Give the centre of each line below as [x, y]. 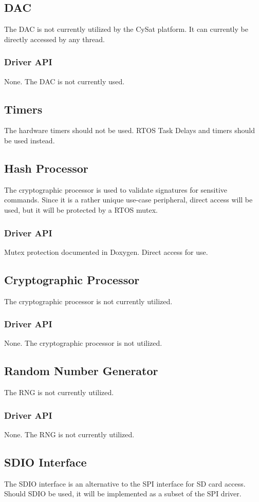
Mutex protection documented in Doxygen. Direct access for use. [106, 252]
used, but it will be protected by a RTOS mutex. [81, 209]
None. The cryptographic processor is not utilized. [83, 343]
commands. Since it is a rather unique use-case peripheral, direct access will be [128, 200]
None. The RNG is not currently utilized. [69, 434]
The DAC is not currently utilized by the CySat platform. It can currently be [126, 29]
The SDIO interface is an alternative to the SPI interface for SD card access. [125, 483]
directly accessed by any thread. [54, 39]
